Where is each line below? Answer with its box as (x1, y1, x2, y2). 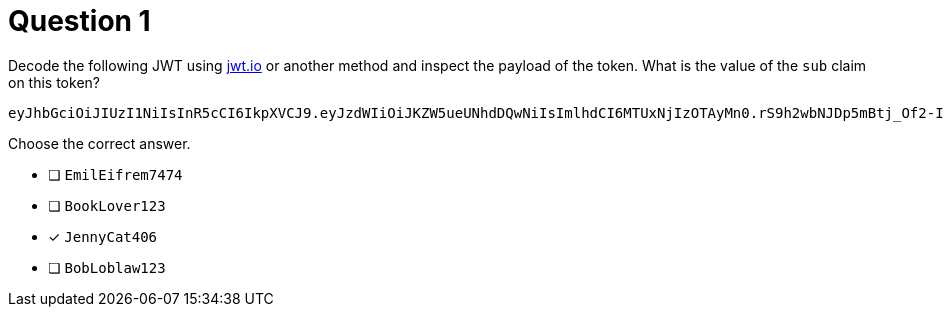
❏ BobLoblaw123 (48, 258, 166, 276)
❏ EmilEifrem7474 (48, 165, 183, 183)
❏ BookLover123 (48, 196, 166, 214)
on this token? (8, 73, 100, 91)
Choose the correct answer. (8, 134, 191, 152)
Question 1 (8, 4, 151, 38)
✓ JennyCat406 (48, 227, 158, 245)
